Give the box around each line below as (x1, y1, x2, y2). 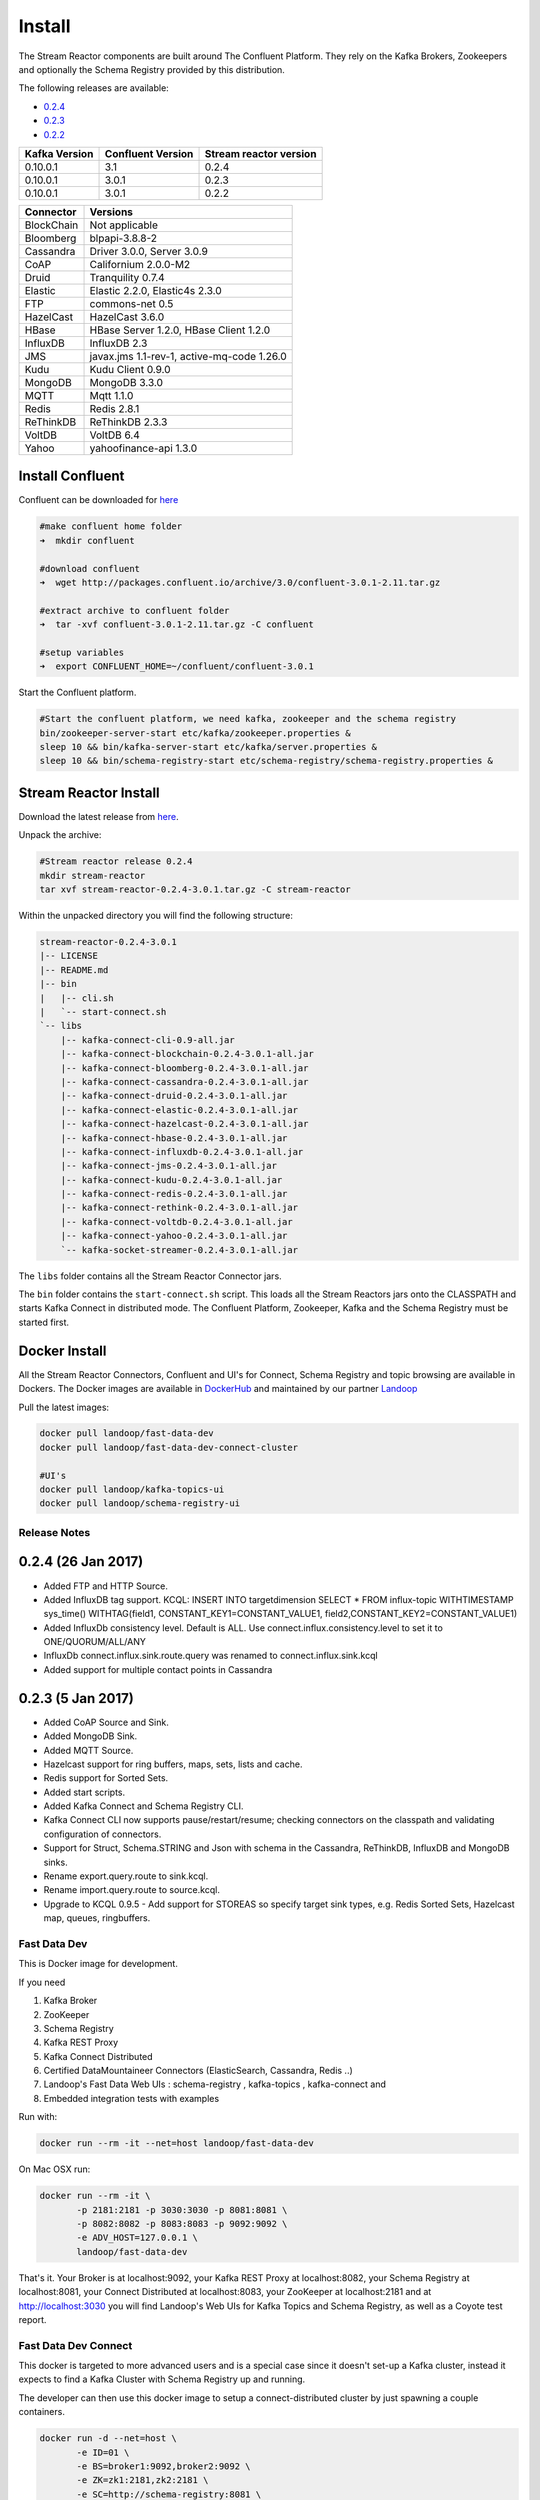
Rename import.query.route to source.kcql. (43, 1884, 220, 1896)
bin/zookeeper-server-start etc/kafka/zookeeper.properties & (39, 727, 351, 739)
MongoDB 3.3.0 (89, 375, 164, 389)
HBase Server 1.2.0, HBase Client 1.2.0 (89, 323, 271, 337)
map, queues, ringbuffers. (43, 1912, 151, 1924)
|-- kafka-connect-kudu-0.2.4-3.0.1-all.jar (60, 1174, 283, 1185)
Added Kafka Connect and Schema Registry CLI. (43, 1800, 244, 1812)
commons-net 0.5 (89, 296, 174, 310)
